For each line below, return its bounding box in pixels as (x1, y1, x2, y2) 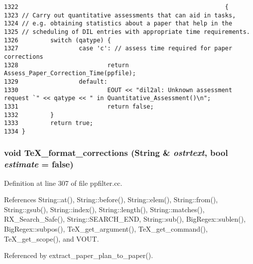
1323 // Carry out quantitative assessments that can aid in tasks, (4, 11, 236, 19)
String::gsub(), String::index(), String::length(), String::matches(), (4, 204, 205, 214)
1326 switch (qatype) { (4, 36, 111, 44)
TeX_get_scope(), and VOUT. (4, 233, 99, 244)
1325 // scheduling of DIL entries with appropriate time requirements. (4, 28, 250, 35)
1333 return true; (4, 120, 93, 127)
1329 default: (4, 78, 108, 85)
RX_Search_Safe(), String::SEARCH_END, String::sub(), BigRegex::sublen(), (4, 214, 246, 224)
